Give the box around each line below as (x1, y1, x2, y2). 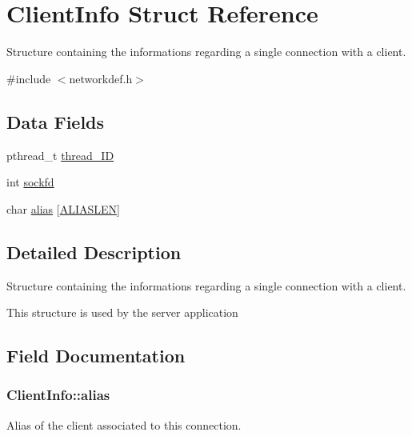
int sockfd (6, 174, 54, 190)
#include (6, 70, 51, 86)
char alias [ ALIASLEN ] (6, 200, 120, 217)
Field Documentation (6, 343, 186, 368)
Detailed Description (6, 239, 182, 264)
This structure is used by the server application (6, 304, 238, 321)
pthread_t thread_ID (6, 146, 114, 163)
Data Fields (6, 109, 105, 134)
